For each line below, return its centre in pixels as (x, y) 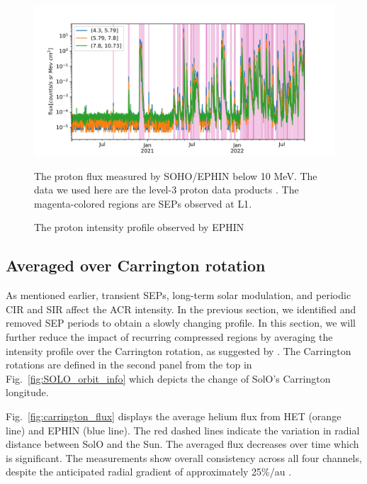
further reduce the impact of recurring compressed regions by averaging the (169, 336)
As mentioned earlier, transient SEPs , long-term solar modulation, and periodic (179, 295)
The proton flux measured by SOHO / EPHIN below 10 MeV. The (176, 175)
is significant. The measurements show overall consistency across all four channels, (184, 457)
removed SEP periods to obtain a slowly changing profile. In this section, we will (181, 323)
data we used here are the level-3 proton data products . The (166, 190)
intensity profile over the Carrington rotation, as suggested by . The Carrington (179, 350)
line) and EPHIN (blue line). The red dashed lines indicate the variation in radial (183, 430)
